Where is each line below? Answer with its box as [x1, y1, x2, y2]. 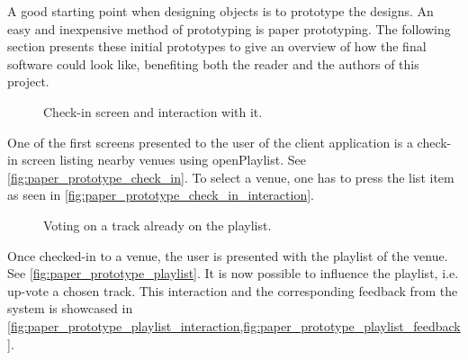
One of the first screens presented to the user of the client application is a [7, 132, 413, 151]
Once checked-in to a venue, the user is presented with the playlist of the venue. [7, 246, 448, 265]
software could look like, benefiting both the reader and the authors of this [7, 54, 419, 73]
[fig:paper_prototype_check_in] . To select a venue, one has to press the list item [7, 167, 454, 186]
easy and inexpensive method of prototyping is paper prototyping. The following [7, 19, 451, 38]
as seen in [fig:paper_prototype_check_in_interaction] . [7, 185, 314, 204]
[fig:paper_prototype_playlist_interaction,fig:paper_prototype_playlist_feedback [7, 316, 461, 335]
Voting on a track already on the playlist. [43, 215, 272, 234]
